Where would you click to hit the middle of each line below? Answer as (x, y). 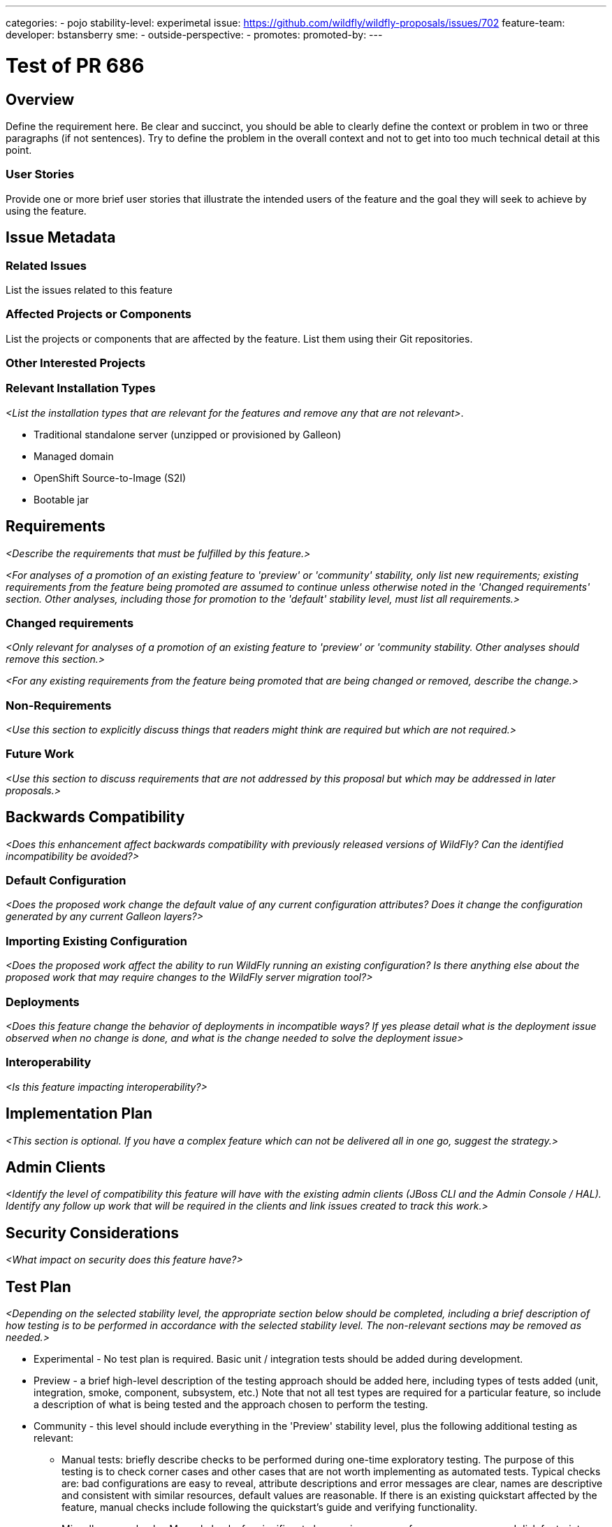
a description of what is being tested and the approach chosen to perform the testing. (231, 1405)
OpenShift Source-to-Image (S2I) (110, 478)
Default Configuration (66, 881)
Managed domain (74, 456)
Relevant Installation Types (81, 388)
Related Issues (46, 265)
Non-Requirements (59, 705)
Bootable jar (61, 499)
